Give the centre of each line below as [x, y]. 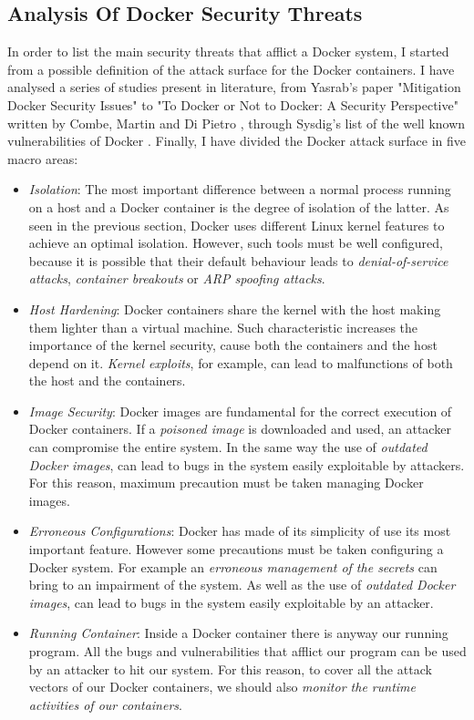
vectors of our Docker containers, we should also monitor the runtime [222, 687]
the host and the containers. [107, 381]
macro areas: [43, 158]
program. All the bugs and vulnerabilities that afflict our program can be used [247, 651]
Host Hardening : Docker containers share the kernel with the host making [235, 309]
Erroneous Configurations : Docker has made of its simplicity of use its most [240, 531]
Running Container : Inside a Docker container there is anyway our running [238, 633]
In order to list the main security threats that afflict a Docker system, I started [228, 51]
